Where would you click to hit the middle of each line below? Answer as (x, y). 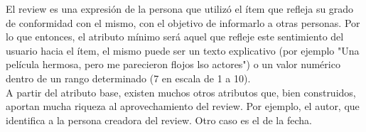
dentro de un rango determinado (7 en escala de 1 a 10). (128, 78)
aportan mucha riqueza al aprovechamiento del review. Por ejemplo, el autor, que (183, 106)
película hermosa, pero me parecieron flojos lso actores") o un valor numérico (173, 64)
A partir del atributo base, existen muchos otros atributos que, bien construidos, (181, 92)
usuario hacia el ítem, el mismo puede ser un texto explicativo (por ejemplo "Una (183, 50)
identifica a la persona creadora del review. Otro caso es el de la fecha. (159, 120)
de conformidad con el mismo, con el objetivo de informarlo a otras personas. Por (183, 22)
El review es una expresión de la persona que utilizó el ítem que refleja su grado (180, 9)
